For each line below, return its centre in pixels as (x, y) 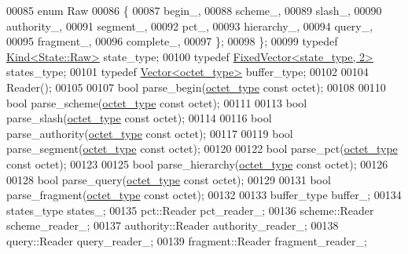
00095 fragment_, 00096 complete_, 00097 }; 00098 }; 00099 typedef (172, 41)
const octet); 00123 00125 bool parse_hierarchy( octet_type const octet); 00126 (197, 163)
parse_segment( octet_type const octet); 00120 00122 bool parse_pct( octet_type (202, 149)
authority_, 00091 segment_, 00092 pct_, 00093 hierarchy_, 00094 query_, (190, 25)
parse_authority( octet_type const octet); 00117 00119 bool (150, 133)
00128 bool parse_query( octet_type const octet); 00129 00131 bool (169, 179)
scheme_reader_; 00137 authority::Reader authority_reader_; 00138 (173, 225)
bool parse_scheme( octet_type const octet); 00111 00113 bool (157, 102)
